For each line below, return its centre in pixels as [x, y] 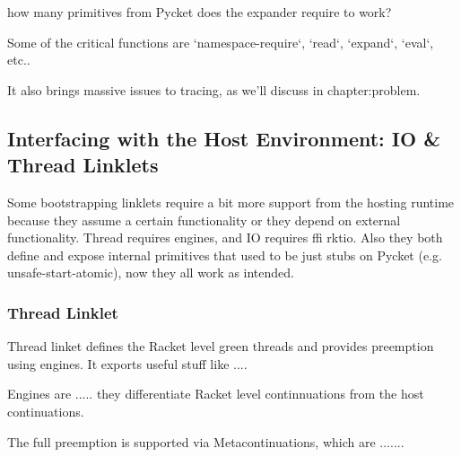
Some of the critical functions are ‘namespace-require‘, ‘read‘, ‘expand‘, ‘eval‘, [221, 42]
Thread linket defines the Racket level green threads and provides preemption [221, 346]
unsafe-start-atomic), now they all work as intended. [151, 272]
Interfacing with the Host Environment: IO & [224, 138]
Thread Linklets [83, 165]
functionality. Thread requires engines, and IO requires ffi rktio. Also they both [225, 237]
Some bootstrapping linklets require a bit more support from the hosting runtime [231, 202]
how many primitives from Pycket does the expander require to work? [200, 12]
